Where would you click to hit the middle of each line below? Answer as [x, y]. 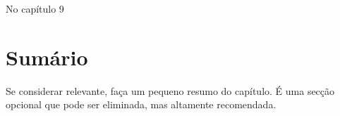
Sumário [47, 57]
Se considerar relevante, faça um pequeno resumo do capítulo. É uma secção [170, 90]
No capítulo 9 [35, 8]
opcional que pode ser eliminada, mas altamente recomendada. [141, 104]
